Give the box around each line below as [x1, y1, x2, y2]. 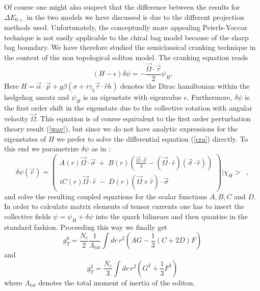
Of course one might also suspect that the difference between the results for [4, 2, 240, 12]
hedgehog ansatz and [4, 91, 69, 102]
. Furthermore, [187, 91, 232, 102]
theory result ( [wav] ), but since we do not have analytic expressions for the [4, 123, 238, 134]
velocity [4, 113, 29, 124]
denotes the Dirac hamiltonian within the [120, 80, 250, 91]
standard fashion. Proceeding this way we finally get [4, 221, 167, 232]
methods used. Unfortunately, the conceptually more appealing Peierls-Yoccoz [4, 22, 247, 33]
